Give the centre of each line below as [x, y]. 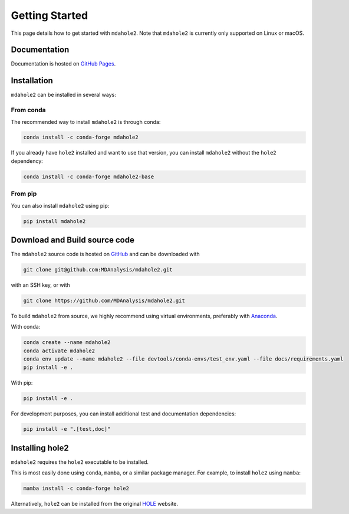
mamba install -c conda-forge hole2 [76, 489]
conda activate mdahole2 [59, 351]
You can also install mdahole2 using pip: [60, 205]
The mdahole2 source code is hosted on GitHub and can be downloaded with [105, 254]
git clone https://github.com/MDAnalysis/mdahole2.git [104, 301]
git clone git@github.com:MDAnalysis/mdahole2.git [98, 270]
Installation [32, 81]
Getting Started [50, 15]
